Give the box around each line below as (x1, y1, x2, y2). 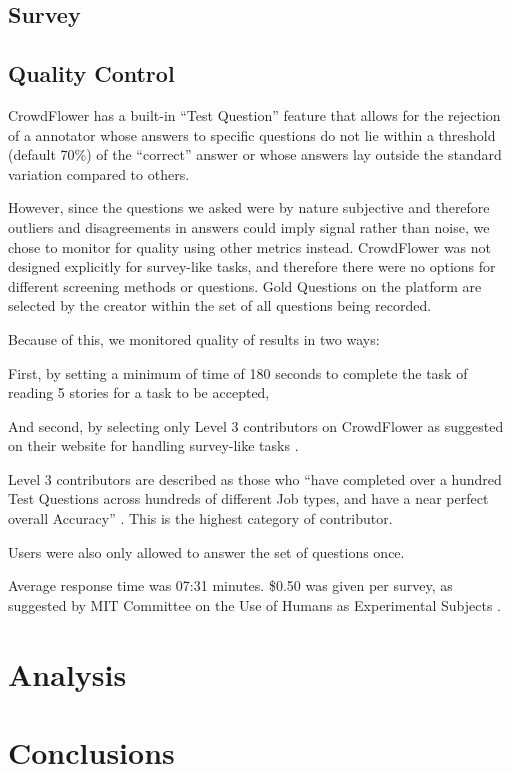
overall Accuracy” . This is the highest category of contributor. (8, 508, 393, 529)
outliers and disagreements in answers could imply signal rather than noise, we (8, 216, 490, 237)
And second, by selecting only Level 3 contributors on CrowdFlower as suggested (8, 415, 504, 436)
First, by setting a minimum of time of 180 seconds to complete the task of (8, 362, 468, 383)
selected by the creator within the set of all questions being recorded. (8, 295, 432, 316)
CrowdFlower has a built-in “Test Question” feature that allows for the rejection (8, 104, 501, 125)
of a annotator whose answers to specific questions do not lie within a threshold (8, 124, 496, 145)
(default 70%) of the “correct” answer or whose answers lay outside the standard (8, 144, 502, 165)
